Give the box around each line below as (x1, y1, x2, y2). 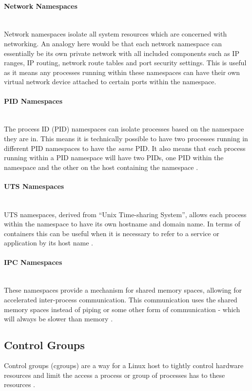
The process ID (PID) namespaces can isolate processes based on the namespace (4, 124, 244, 134)
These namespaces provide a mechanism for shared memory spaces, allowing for (4, 285, 242, 295)
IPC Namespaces (4, 257, 62, 267)
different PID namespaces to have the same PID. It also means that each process (4, 143, 246, 153)
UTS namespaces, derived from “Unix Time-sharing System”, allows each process (4, 209, 247, 219)
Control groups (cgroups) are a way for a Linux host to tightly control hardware (4, 360, 244, 371)
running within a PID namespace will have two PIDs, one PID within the (4, 152, 224, 163)
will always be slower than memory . (4, 314, 113, 324)
